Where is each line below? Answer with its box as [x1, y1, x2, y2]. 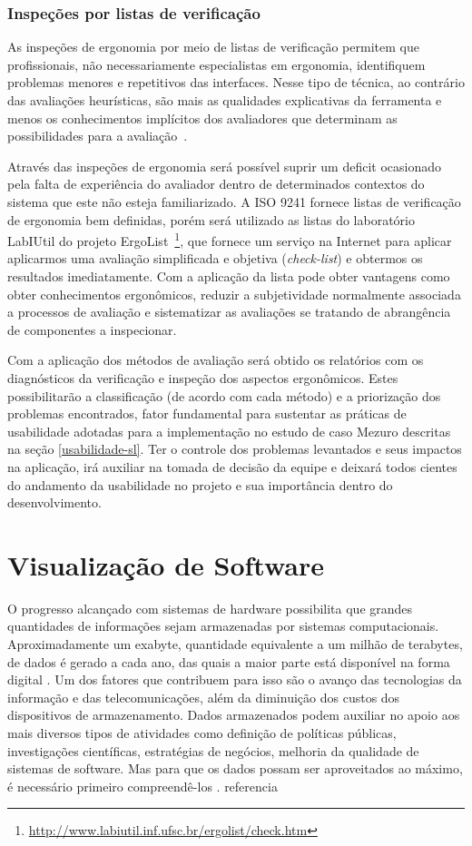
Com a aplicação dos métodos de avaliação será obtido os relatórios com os [7, 350, 424, 369]
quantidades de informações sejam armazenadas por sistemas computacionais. [7, 616, 439, 635]
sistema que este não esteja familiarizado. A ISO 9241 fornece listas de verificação [7, 192, 461, 211]
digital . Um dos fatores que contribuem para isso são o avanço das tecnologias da [7, 670, 462, 689]
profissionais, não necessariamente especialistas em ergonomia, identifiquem [7, 54, 426, 74]
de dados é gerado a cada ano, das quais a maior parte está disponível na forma [7, 652, 450, 671]
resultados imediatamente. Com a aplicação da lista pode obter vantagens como [7, 267, 450, 285]
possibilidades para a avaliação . [7, 126, 188, 145]
